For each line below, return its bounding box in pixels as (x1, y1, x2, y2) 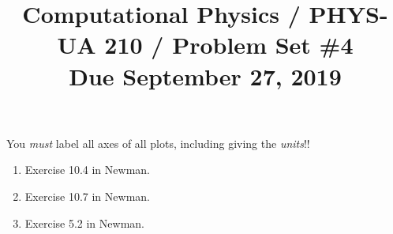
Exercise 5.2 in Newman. (24, 214, 144, 231)
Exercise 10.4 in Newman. (24, 161, 150, 178)
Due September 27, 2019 (69, 59, 342, 92)
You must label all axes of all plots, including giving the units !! (6, 134, 310, 151)
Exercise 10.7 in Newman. (24, 187, 150, 204)
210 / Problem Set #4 (104, 28, 354, 61)
